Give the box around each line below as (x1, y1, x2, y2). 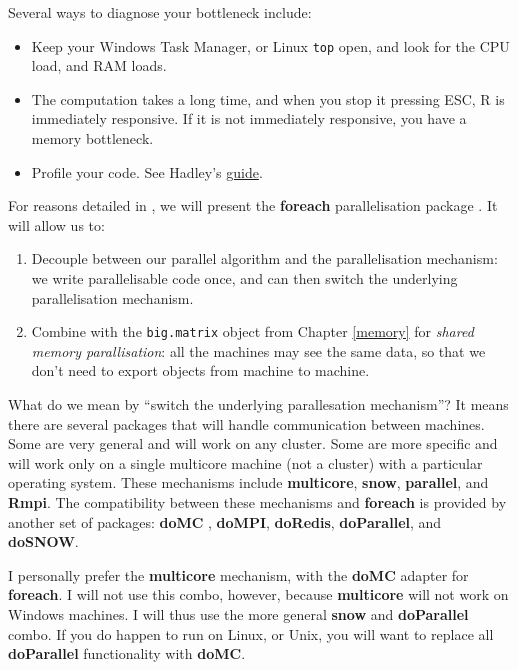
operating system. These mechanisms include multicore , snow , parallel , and (8, 472, 489, 493)
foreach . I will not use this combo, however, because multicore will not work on (8, 584, 509, 605)
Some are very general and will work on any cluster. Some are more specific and (8, 433, 498, 454)
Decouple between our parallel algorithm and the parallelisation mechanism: (31, 248, 498, 269)
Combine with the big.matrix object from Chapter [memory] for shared (31, 321, 474, 342)
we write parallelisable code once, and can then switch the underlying (31, 268, 458, 288)
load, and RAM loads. (31, 55, 167, 76)
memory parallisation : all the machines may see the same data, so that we (31, 340, 486, 361)
